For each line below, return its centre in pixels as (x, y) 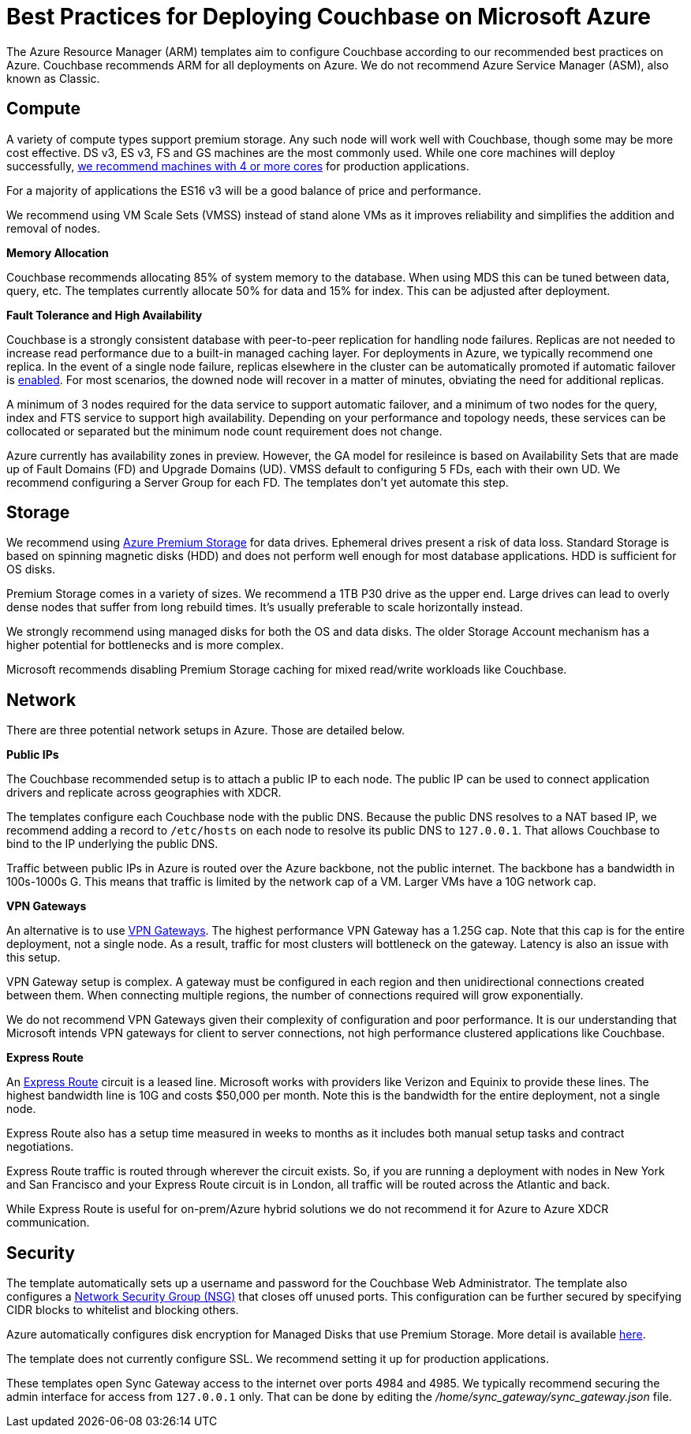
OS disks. (31, 569)
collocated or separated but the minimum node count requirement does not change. (224, 431)
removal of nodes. (53, 228)
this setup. (34, 958)
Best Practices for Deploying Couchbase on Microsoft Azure (329, 17)
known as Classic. (53, 78)
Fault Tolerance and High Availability (105, 315)
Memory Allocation (58, 252)
